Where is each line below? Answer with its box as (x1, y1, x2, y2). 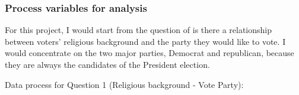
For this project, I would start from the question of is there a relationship (5, 24, 272, 36)
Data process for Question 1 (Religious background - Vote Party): (5, 78, 244, 90)
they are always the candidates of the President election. (5, 58, 210, 70)
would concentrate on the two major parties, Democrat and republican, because (5, 47, 294, 59)
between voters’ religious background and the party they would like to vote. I (5, 35, 286, 47)
